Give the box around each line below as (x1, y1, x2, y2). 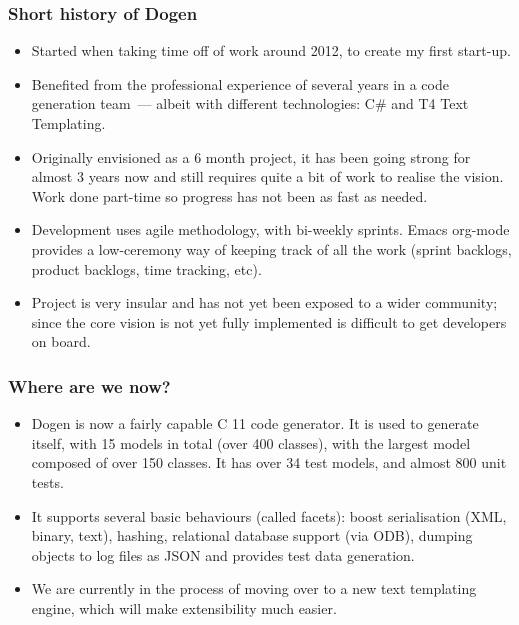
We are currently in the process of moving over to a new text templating (31, 578, 477, 599)
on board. (31, 331, 91, 352)
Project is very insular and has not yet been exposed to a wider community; (31, 292, 498, 313)
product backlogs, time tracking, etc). (31, 258, 262, 279)
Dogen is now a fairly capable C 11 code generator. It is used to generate (31, 413, 479, 434)
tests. (31, 471, 64, 492)
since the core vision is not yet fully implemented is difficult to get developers (31, 311, 507, 332)
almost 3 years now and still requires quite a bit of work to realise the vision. (31, 166, 504, 187)
